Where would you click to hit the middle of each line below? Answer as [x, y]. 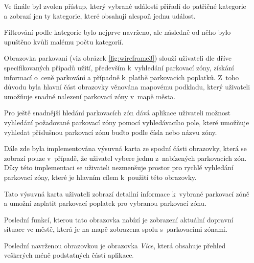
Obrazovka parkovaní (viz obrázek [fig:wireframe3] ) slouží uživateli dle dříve [118, 58]
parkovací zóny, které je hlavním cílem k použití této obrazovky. [100, 177]
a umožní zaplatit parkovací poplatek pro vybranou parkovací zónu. [105, 203]
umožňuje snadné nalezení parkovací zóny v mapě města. [90, 96]
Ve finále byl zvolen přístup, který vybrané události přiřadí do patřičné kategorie [125, 6]
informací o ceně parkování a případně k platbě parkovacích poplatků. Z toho [122, 77]
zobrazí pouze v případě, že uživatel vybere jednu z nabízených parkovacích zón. [125, 158]
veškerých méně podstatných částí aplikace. [69, 255]
